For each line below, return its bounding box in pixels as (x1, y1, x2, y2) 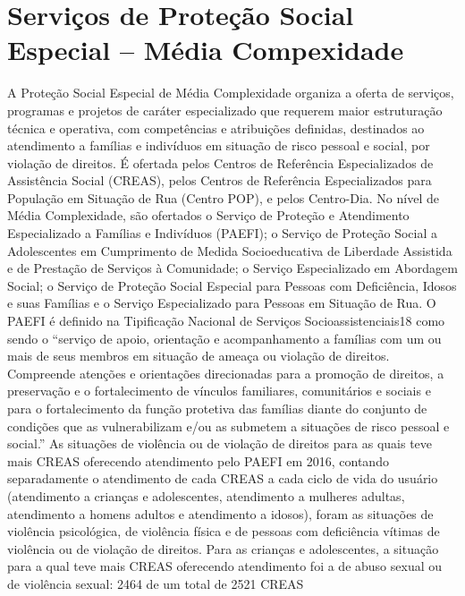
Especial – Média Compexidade (7, 31, 404, 68)
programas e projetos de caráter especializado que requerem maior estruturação (7, 100, 443, 119)
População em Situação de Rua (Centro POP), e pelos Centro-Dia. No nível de (7, 188, 439, 207)
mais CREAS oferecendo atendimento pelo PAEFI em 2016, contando (7, 451, 389, 470)
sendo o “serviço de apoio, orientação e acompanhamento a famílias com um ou (7, 328, 442, 347)
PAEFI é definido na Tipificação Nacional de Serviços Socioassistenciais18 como (7, 311, 445, 330)
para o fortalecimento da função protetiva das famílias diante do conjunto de (7, 399, 427, 417)
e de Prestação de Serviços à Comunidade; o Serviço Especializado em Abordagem (7, 259, 458, 277)
